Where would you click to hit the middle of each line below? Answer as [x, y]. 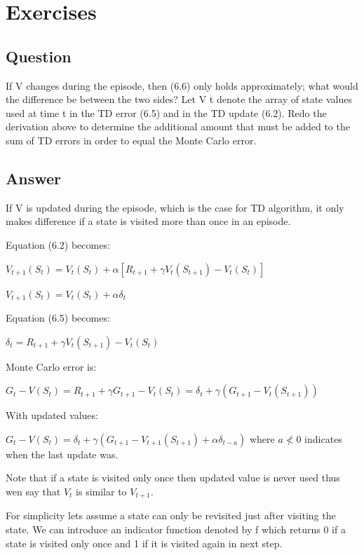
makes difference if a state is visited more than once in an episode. [148, 221]
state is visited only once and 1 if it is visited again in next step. [144, 543]
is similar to [101, 491]
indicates [323, 438]
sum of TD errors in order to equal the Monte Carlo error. [131, 140]
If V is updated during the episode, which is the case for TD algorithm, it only [175, 207]
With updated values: [52, 415]
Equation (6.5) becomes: [58, 317]
